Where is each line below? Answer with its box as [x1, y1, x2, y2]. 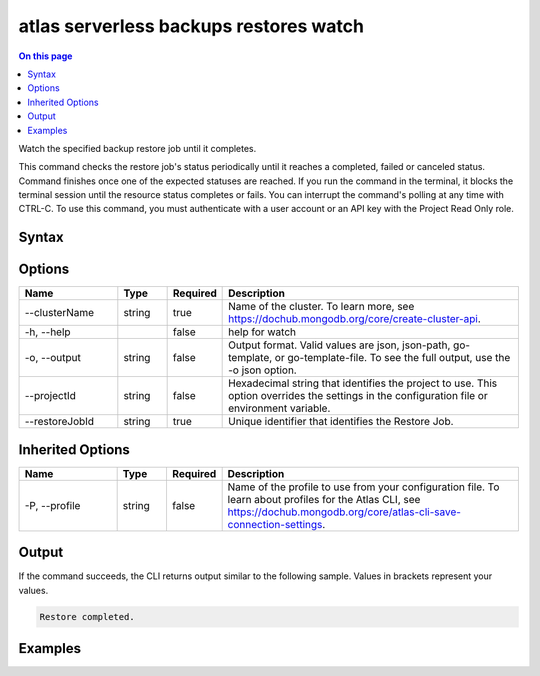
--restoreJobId [24, 415, 95, 429]
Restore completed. [39, 611, 135, 622]
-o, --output [24, 351, 82, 365]
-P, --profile [24, 498, 81, 512]
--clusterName [24, 306, 95, 320]
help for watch [228, 325, 297, 339]
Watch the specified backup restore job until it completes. [18, 142, 257, 154]
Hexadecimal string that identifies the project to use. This [228, 376, 498, 390]
